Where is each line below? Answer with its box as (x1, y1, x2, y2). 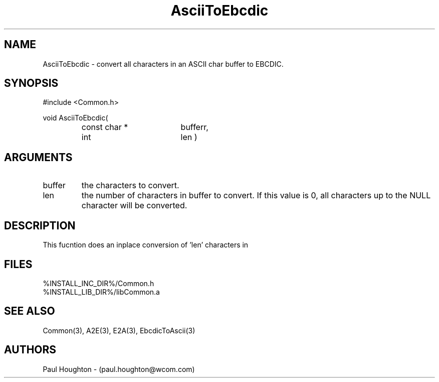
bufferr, (180, 122, 208, 133)
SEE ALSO (4, 305, 55, 318)
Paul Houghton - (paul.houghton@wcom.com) (43, 364, 195, 373)
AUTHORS (4, 343, 57, 356)
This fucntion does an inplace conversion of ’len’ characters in (43, 240, 249, 249)
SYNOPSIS (4, 77, 59, 90)
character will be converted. (81, 200, 187, 211)
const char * (81, 122, 128, 133)
